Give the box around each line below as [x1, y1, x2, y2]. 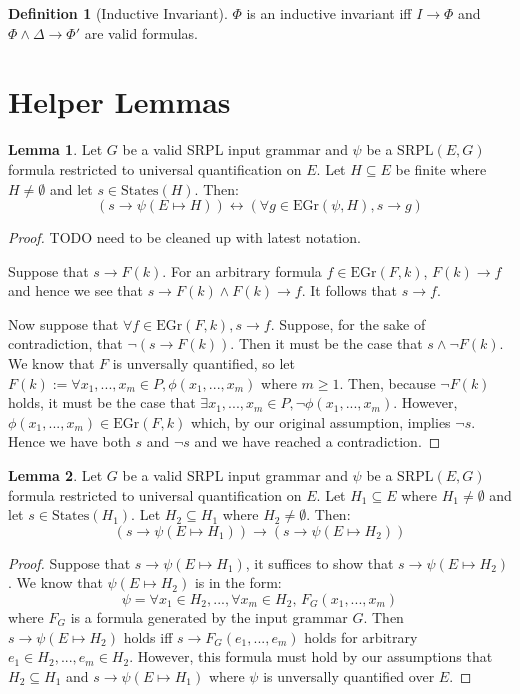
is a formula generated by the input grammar [70, 607, 348, 627]
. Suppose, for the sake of [270, 313, 426, 334]
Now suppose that [8, 313, 119, 334]
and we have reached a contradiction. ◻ [194, 431, 441, 452]
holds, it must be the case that [8, 392, 196, 413]
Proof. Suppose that [8, 552, 131, 573]
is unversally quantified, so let [112, 353, 295, 374]
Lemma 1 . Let [8, 139, 103, 160]
